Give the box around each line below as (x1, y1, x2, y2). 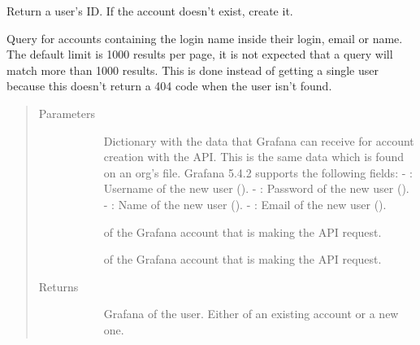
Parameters (38, 104, 95, 121)
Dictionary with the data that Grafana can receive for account (103, 132, 414, 149)
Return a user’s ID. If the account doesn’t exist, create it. (6, 2, 293, 19)
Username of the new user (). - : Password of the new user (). (103, 180, 409, 197)
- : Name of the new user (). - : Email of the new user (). (103, 195, 387, 212)
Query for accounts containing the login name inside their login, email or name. (6, 29, 403, 46)
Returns (38, 277, 79, 295)
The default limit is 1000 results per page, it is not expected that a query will (6, 46, 393, 63)
